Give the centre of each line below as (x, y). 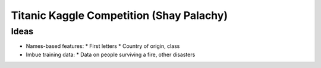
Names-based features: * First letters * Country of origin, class (103, 46)
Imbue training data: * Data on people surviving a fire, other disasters (111, 54)
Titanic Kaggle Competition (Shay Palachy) (119, 15)
